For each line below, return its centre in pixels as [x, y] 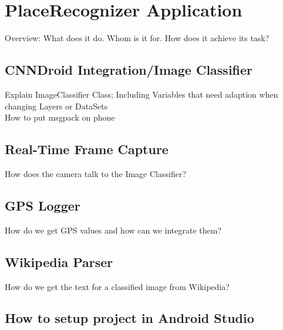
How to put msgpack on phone [60, 117]
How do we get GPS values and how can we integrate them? [113, 230]
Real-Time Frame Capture [87, 149]
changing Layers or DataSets [56, 106]
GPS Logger [43, 205]
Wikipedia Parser [59, 261]
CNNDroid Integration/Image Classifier [129, 70]
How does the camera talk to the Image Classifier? [96, 173]
